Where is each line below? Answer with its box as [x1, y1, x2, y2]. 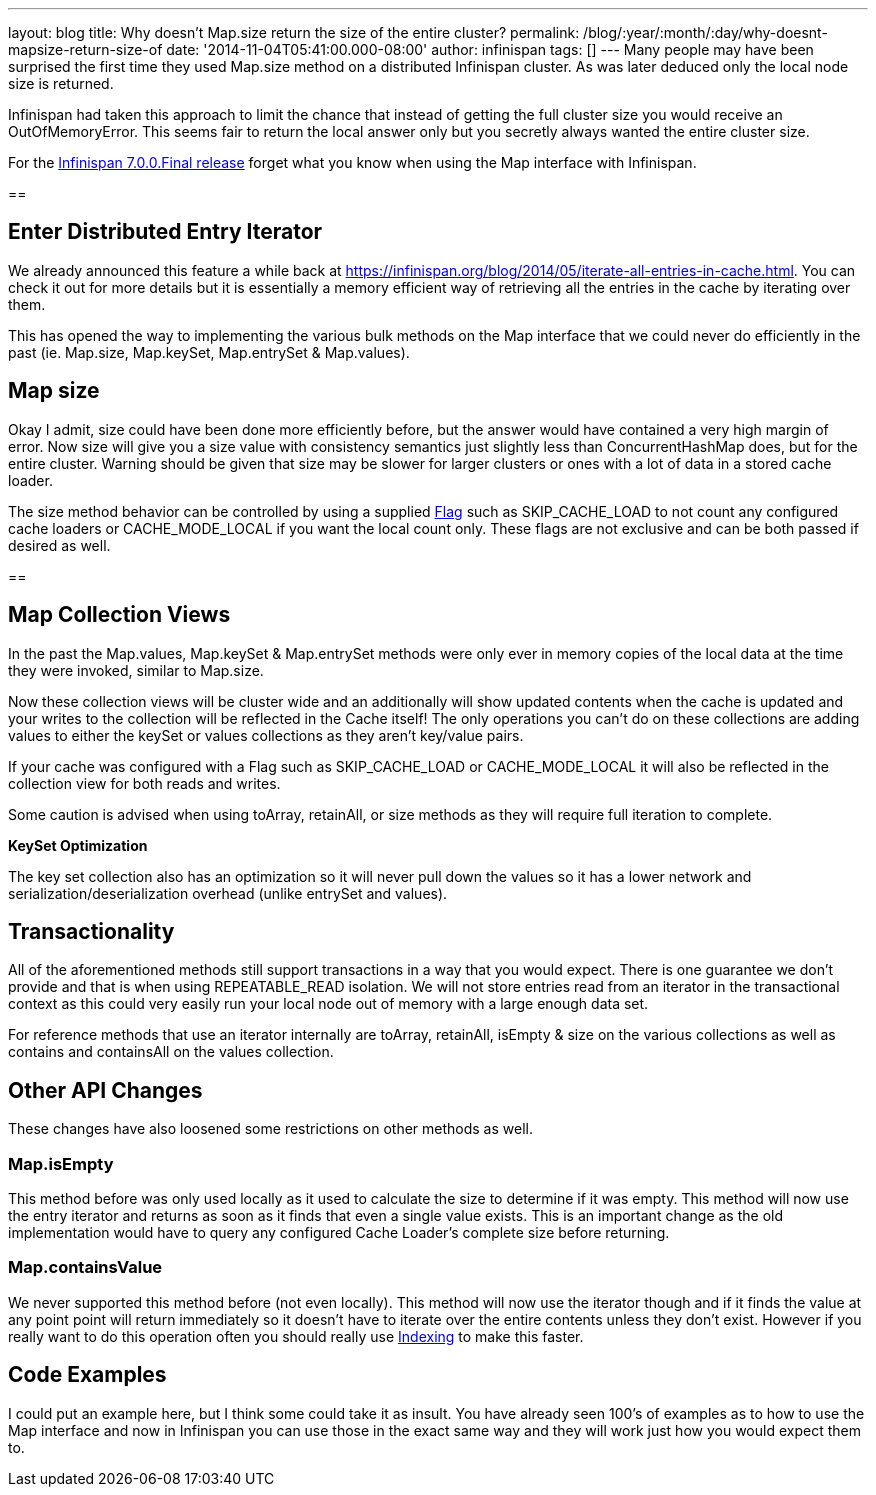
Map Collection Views [8, 602, 231, 628]
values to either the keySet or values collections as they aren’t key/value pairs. [8, 726, 524, 744]
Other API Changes [8, 1077, 203, 1103]
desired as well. [8, 536, 111, 554]
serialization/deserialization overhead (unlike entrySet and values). [8, 884, 448, 902]
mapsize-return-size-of [8, 41, 163, 58]
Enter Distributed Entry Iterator [8, 219, 323, 245]
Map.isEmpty [8, 1153, 114, 1174]
